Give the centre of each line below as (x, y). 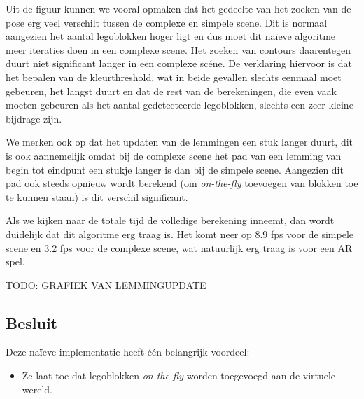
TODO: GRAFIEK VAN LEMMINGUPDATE (106, 285)
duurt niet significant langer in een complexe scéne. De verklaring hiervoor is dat (179, 63)
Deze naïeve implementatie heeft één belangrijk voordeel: (128, 352)
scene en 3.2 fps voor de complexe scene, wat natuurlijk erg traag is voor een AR (179, 247)
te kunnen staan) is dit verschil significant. (97, 196)
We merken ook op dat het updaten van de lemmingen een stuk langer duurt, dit (180, 142)
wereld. (37, 389)
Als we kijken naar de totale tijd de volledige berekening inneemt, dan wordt (170, 220)
